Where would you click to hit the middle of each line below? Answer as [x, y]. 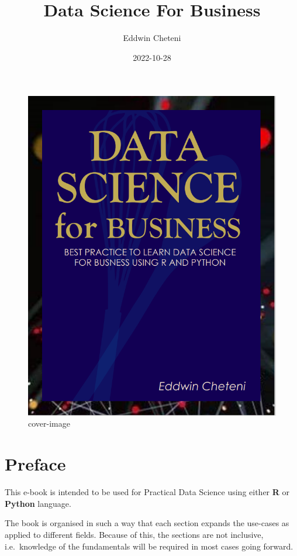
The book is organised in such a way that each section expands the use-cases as [147, 523]
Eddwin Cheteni [152, 38]
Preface [35, 464]
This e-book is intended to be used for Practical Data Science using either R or [147, 492]
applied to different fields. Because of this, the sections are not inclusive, [134, 534]
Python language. [38, 503]
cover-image [49, 423]
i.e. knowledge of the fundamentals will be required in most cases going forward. [149, 546]
